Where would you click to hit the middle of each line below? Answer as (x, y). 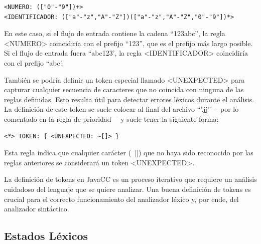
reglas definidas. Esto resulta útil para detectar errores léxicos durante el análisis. (129, 99)
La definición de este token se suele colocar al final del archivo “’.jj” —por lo (121, 109)
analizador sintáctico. (37, 209)
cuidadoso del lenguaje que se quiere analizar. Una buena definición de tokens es (127, 189)
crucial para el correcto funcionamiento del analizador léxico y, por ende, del (121, 199)
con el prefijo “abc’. (34, 62)
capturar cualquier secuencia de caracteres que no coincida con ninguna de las (124, 89)
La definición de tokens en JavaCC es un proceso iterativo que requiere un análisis (130, 179)
